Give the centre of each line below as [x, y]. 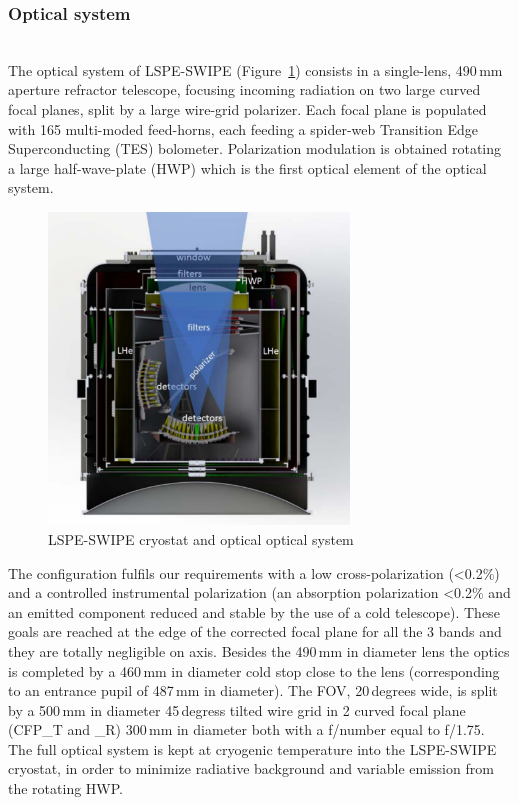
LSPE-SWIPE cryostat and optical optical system [201, 538]
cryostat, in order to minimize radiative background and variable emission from [251, 768]
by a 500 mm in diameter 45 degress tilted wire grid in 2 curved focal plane [237, 709]
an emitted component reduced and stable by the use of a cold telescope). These [254, 611]
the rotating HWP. [65, 788]
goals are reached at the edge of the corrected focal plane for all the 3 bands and [255, 631]
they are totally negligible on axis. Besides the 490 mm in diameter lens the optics [259, 650]
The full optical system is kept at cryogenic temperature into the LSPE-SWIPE [252, 748]
